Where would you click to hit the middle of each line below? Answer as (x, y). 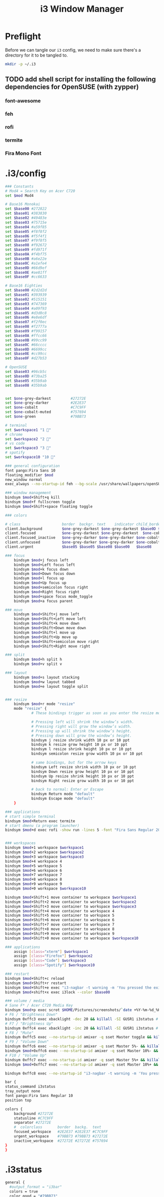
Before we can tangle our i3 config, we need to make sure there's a (73, 50)
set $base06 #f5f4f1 (26, 236)
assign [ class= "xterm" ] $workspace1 (51, 951)
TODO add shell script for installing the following (81, 79)
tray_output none (23, 1091)
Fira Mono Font (23, 153)
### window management (28, 493)
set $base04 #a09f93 (26, 309)
